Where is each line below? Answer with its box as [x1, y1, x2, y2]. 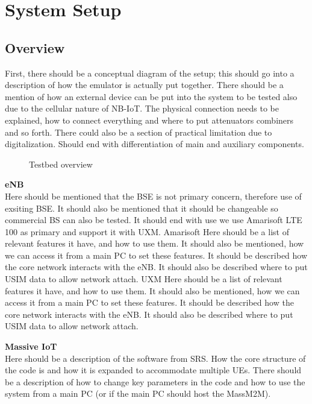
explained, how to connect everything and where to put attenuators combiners [5, 113, 294, 126]
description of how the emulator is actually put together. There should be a [5, 78, 284, 91]
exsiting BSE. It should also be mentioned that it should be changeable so [5, 201, 278, 214]
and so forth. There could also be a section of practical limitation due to [5, 125, 272, 138]
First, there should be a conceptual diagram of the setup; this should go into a [5, 66, 295, 79]
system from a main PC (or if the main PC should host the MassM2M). [5, 387, 271, 400]
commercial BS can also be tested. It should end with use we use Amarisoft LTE [5, 213, 302, 226]
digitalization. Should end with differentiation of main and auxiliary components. [5, 137, 304, 150]
